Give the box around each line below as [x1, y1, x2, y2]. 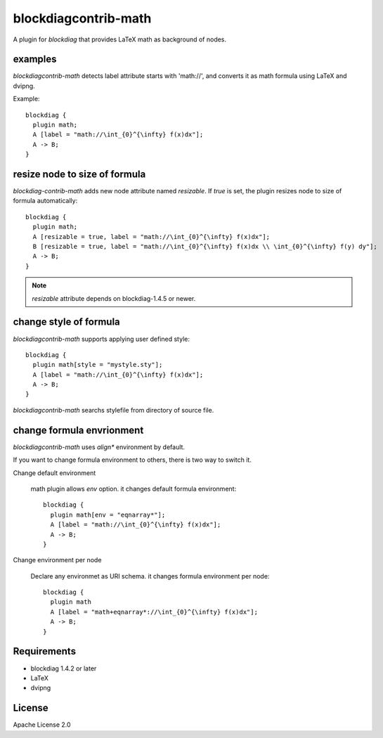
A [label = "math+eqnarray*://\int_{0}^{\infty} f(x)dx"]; [50, 608, 258, 616]
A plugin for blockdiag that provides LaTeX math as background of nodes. [13, 35, 227, 44]
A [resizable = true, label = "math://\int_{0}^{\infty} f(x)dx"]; [32, 233, 271, 240]
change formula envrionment [13, 424, 144, 436]
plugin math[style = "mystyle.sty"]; [32, 361, 163, 369]
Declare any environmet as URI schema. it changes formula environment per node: [30, 571, 270, 580]
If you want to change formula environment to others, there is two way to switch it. [13, 455, 252, 464]
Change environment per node [13, 556, 102, 564]
